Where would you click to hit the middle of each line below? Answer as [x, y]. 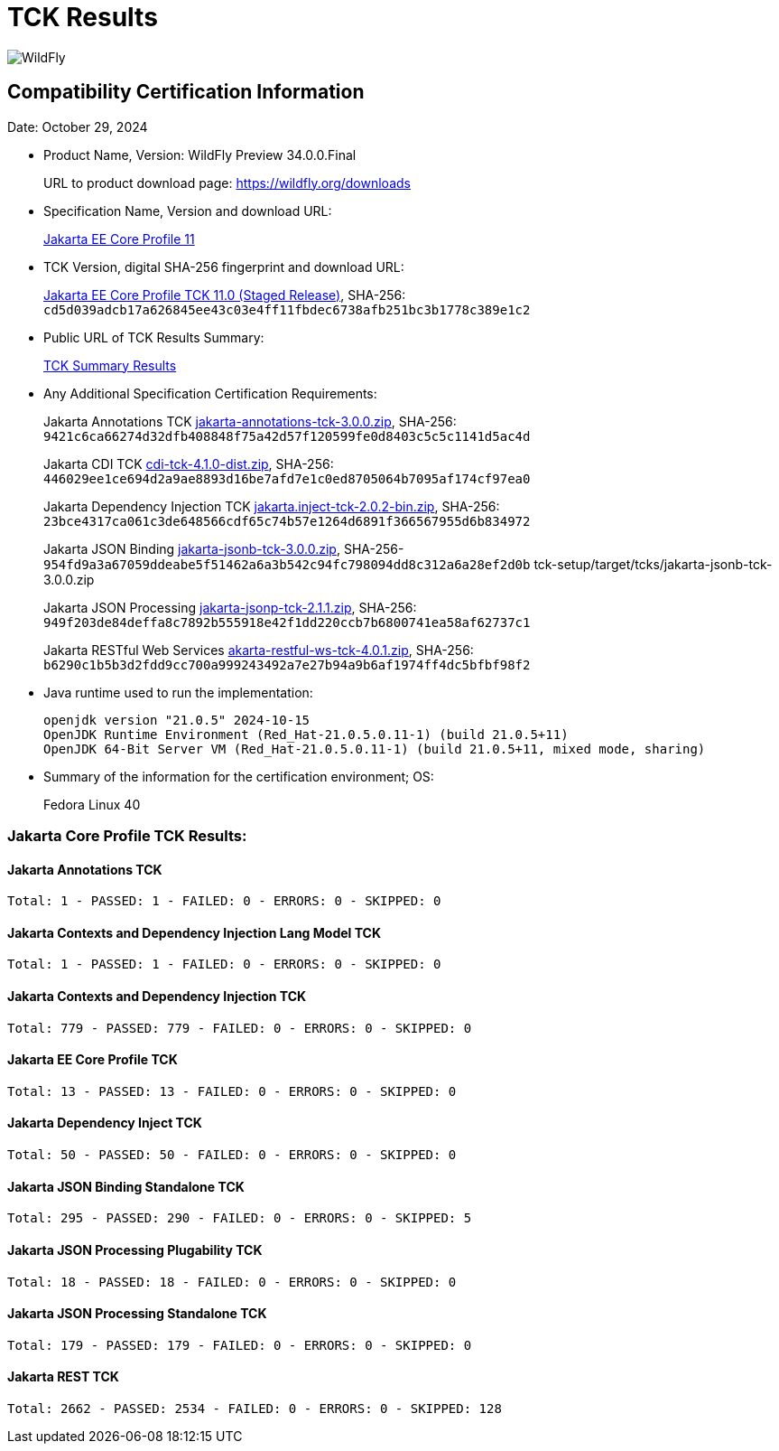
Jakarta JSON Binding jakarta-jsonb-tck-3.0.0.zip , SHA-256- [224, 548]
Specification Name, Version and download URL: [188, 211]
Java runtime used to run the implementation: [178, 692]
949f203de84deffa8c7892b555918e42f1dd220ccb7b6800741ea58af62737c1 [287, 622]
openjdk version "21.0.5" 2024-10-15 [177, 720]
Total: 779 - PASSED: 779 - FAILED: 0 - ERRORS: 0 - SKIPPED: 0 [240, 1028]
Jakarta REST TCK [63, 1377]
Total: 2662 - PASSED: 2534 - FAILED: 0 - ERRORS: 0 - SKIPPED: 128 [255, 1408]
